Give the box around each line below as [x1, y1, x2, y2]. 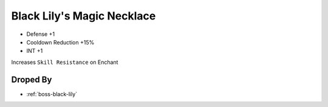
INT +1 [26, 47, 43, 55]
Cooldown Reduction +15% [26, 38, 95, 46]
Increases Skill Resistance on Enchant [11, 58, 118, 66]
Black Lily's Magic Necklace [11, 9, 156, 22]
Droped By [11, 74, 52, 85]
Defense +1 [26, 30, 55, 38]
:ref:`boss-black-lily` [26, 90, 78, 97]
